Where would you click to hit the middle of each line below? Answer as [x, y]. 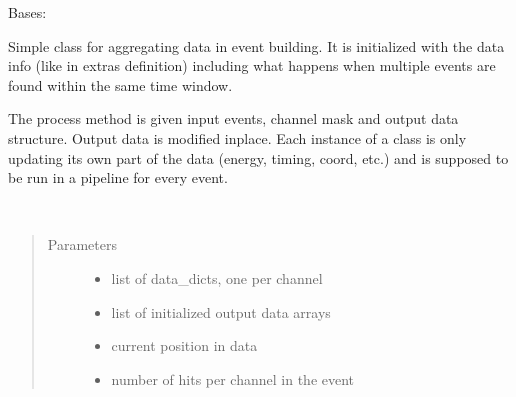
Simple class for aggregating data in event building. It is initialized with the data [256, 45]
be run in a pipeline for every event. [118, 177]
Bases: [27, 12]
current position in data [184, 345]
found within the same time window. [120, 84]
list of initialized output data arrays [221, 311]
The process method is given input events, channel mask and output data [233, 118]
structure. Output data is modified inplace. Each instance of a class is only [237, 137]
